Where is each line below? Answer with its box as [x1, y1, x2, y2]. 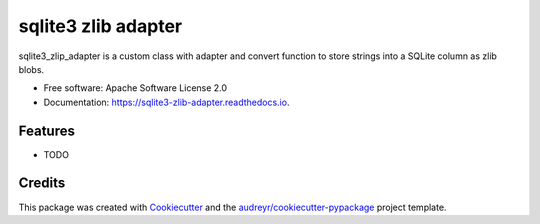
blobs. [18, 63, 45, 75]
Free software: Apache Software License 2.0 [43, 82, 228, 94]
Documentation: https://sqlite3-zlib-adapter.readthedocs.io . [43, 96, 290, 108]
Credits [18, 175, 66, 192]
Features [18, 122, 75, 139]
